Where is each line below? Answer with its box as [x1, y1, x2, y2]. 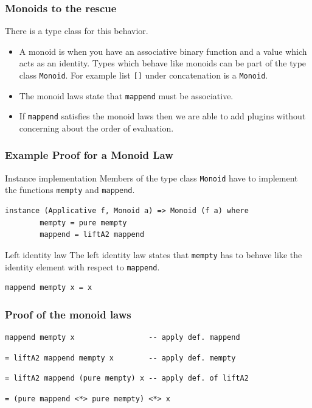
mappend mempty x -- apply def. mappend [5, 333, 240, 342]
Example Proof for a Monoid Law [5, 147, 173, 163]
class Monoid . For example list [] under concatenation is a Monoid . [19, 69, 268, 81]
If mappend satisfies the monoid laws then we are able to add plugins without [19, 110, 306, 122]
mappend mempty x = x [5, 283, 92, 292]
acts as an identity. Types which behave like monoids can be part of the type [19, 57, 307, 69]
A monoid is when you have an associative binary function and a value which [19, 44, 307, 57]
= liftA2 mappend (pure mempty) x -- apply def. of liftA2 [5, 374, 249, 383]
